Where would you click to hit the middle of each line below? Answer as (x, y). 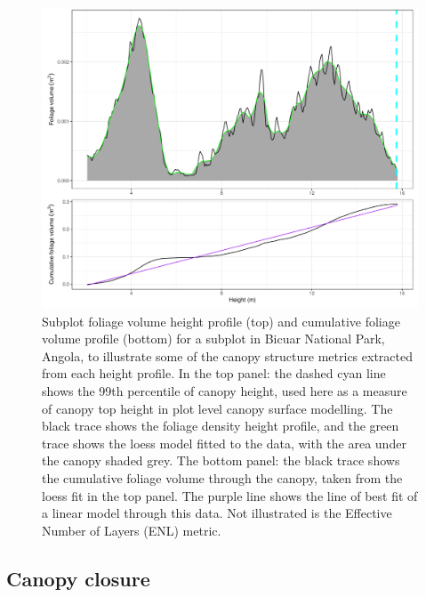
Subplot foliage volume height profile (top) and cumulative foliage (221, 321)
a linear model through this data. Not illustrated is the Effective (217, 513)
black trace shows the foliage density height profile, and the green (221, 426)
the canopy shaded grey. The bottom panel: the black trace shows (221, 460)
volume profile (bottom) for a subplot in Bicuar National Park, (213, 339)
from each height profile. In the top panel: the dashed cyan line (214, 373)
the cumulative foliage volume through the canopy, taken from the (222, 478)
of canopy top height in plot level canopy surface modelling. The (217, 408)
